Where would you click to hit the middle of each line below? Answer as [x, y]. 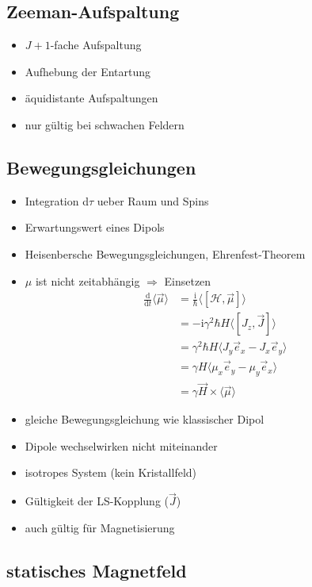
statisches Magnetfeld [97, 570]
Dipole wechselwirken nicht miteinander [121, 445]
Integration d [57, 200]
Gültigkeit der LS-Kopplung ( [97, 501]
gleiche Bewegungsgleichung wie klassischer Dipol [145, 419]
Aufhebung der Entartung [88, 71]
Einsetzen [188, 280]
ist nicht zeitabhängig [88, 280]
